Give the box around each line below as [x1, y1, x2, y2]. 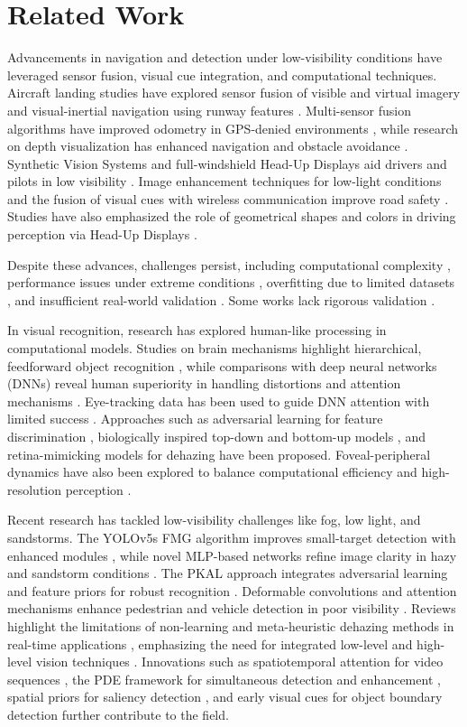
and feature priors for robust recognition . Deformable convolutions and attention [7, 581, 457, 600]
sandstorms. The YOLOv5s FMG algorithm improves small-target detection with [7, 527, 456, 546]
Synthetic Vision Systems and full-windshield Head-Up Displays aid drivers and [7, 154, 447, 172]
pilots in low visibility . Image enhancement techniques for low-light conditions [7, 172, 442, 191]
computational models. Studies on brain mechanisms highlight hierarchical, [7, 339, 422, 358]
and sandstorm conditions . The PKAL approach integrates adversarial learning [7, 564, 448, 583]
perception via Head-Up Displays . [7, 225, 197, 244]
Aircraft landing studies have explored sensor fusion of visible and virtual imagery [7, 83, 461, 102]
